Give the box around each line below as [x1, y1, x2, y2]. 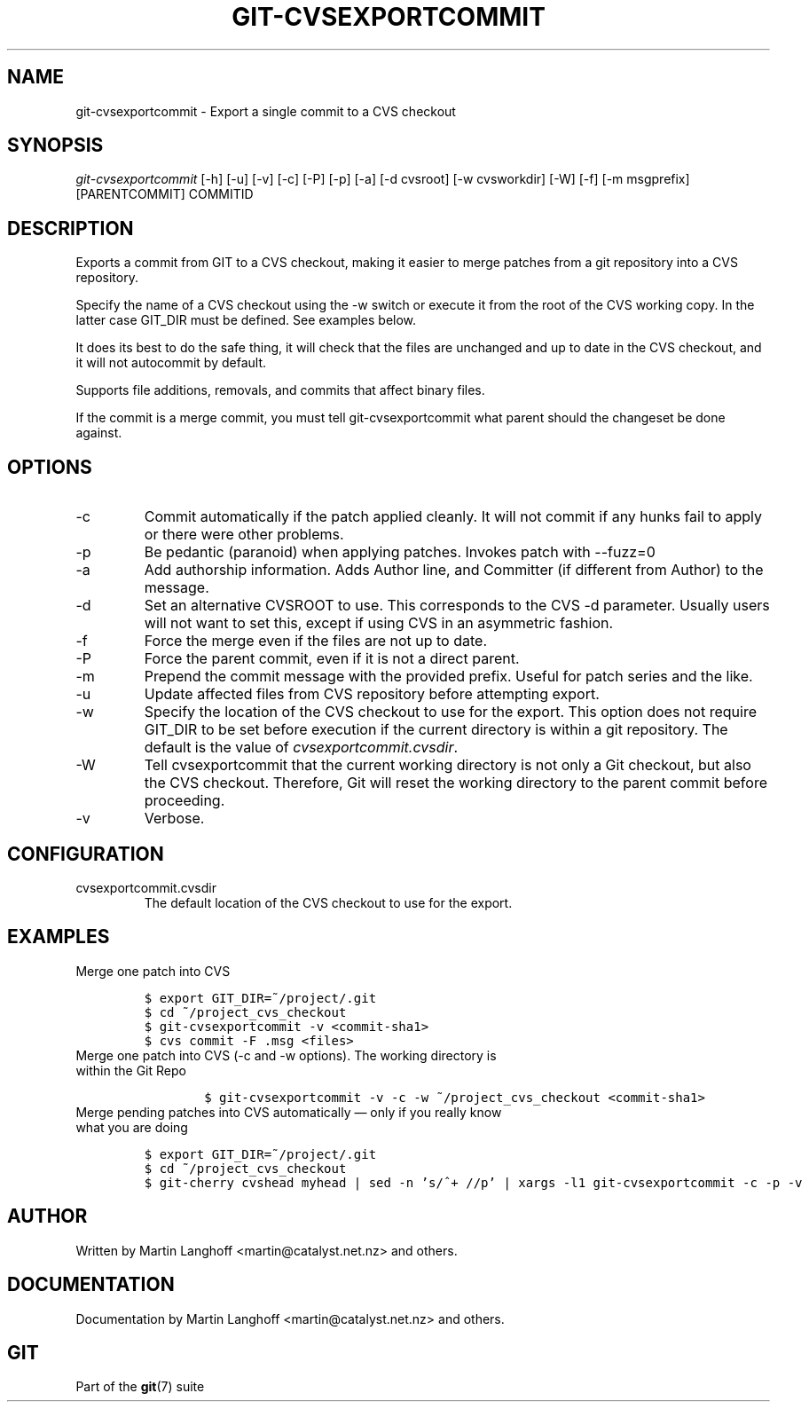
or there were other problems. [144, 525, 344, 544]
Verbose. [144, 809, 205, 828]
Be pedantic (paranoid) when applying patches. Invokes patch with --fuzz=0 [144, 543, 656, 562]
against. [75, 425, 122, 441]
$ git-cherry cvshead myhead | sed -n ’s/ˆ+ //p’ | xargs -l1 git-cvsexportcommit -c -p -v [144, 1175, 803, 1190]
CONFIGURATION [7, 842, 164, 865]
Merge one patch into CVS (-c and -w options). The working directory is [75, 1047, 497, 1063]
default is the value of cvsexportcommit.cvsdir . [144, 738, 459, 757]
